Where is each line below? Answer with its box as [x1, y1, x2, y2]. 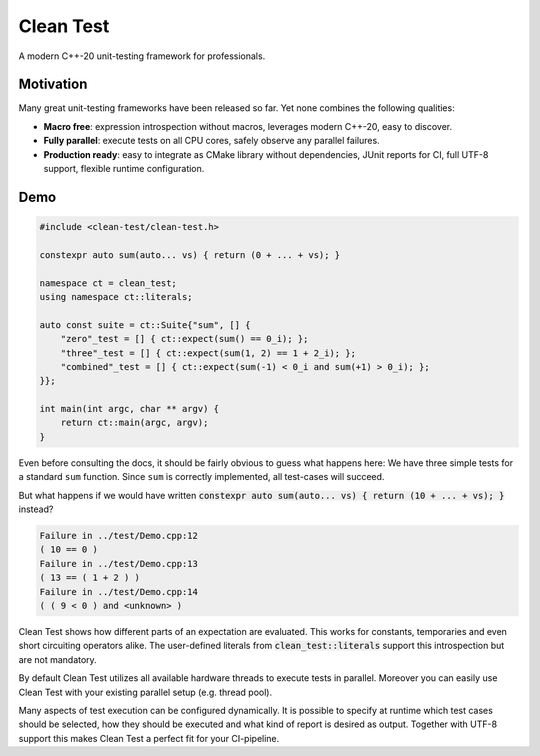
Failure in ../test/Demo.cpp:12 [39, 530, 199, 542]
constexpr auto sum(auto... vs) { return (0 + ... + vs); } [39, 249, 341, 260]
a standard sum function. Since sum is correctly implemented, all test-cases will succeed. [18, 471, 385, 483]
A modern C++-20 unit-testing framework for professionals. [18, 50, 266, 62]
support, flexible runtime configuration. [43, 163, 205, 175]
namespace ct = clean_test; [39, 277, 177, 289]
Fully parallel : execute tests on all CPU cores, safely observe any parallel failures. [43, 135, 380, 147]
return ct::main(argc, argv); [60, 417, 209, 429]
